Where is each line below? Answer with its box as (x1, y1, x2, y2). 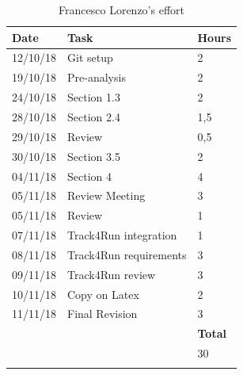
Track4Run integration (67, 227, 177, 243)
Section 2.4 (67, 108, 120, 124)
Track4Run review (67, 266, 156, 282)
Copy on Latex (67, 285, 139, 302)
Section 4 (67, 167, 112, 184)
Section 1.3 (67, 89, 120, 105)
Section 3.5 (67, 147, 120, 164)
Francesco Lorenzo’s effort (59, 2, 184, 17)
